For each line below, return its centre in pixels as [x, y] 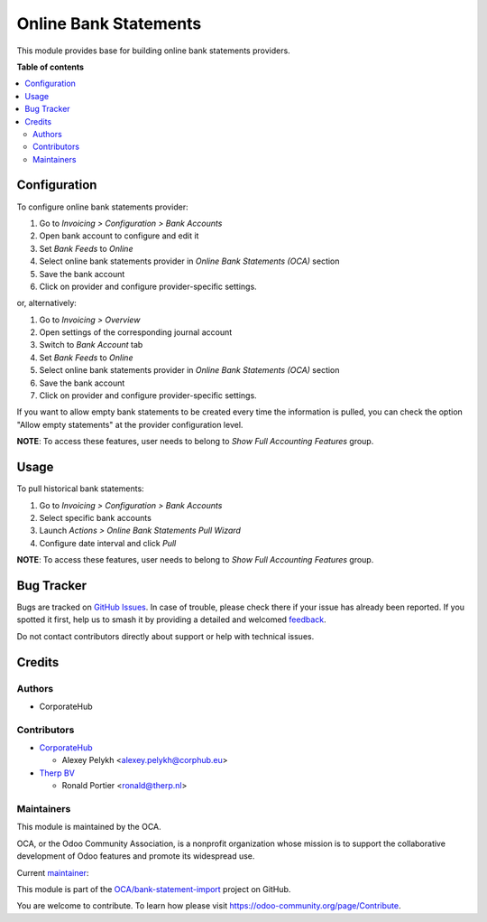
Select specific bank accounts [96, 517]
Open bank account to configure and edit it [119, 236]
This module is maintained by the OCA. [89, 827]
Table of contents [51, 67]
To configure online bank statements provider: [102, 207]
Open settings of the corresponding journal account [136, 332]
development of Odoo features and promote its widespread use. [136, 856]
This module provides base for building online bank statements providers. [153, 51]
